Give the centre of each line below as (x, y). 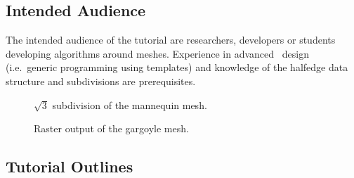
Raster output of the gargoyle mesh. (111, 128)
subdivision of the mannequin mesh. (130, 104)
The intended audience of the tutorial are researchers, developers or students (171, 40)
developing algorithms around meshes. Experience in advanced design (157, 53)
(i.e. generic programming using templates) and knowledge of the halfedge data (177, 67)
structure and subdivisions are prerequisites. (101, 81)
